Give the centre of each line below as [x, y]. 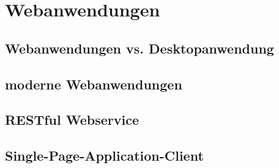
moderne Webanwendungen [94, 84]
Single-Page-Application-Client [104, 156]
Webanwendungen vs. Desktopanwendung [139, 48]
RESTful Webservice [72, 120]
